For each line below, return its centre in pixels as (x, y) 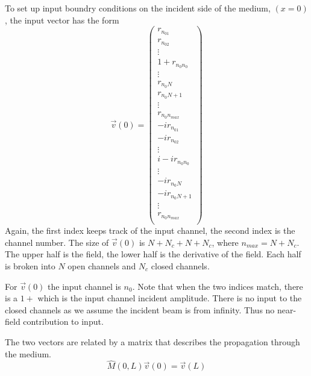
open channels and (102, 265)
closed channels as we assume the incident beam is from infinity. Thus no (140, 309)
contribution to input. (63, 321)
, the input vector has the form (62, 20)
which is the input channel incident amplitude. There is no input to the (170, 298)
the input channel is (84, 286)
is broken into (30, 265)
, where (225, 242)
